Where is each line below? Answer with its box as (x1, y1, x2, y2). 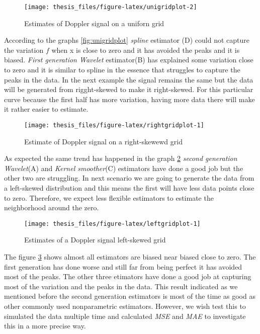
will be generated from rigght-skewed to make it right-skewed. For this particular (4, 84, 253, 95)
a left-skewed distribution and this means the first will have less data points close (4, 183, 254, 193)
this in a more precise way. (4, 320, 86, 331)
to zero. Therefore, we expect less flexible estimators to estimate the (4, 192, 214, 203)
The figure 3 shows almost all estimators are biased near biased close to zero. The (4, 252, 256, 262)
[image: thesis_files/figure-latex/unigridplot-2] (24, 4, 197, 11)
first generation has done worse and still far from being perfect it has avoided (4, 261, 242, 272)
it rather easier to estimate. (4, 104, 89, 114)
